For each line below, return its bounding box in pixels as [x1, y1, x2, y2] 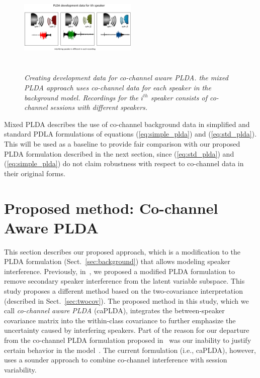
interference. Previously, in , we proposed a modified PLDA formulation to [4, 266, 235, 276]
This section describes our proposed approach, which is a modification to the [4, 246, 241, 257]
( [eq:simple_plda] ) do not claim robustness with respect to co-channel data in [4, 158, 244, 169]
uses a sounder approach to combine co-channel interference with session [4, 354, 227, 365]
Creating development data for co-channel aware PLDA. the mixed [24, 72, 228, 83]
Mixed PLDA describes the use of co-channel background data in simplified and [4, 118, 250, 129]
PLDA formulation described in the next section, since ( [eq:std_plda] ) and [4, 148, 234, 159]
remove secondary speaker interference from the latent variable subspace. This [4, 276, 245, 286]
